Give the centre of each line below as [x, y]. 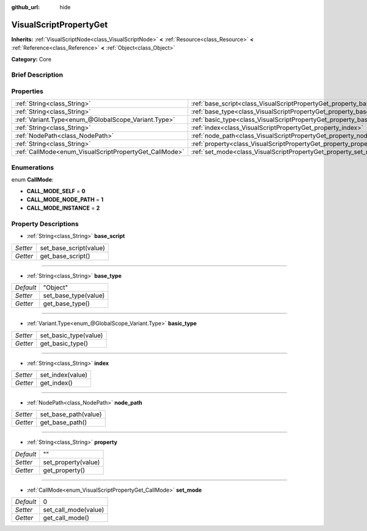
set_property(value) [72, 462]
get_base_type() [66, 304]
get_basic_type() [64, 343]
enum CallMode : [32, 180]
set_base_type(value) [74, 296]
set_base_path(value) [71, 414]
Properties [28, 91]
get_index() [56, 383]
